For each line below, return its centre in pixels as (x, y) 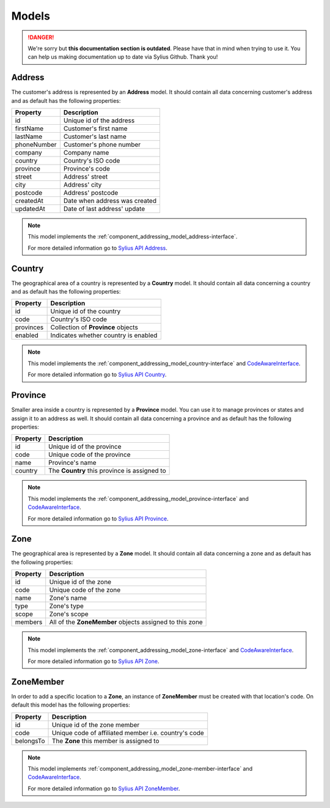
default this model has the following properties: (71, 705)
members (29, 622)
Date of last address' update (104, 209)
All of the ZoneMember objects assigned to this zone (126, 622)
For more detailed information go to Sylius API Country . (97, 375)
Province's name (72, 463)
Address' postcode (91, 193)
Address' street (86, 177)
